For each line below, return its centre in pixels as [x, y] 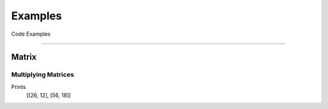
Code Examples [31, 34]
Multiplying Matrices [43, 74]
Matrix [24, 57]
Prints [19, 87]
